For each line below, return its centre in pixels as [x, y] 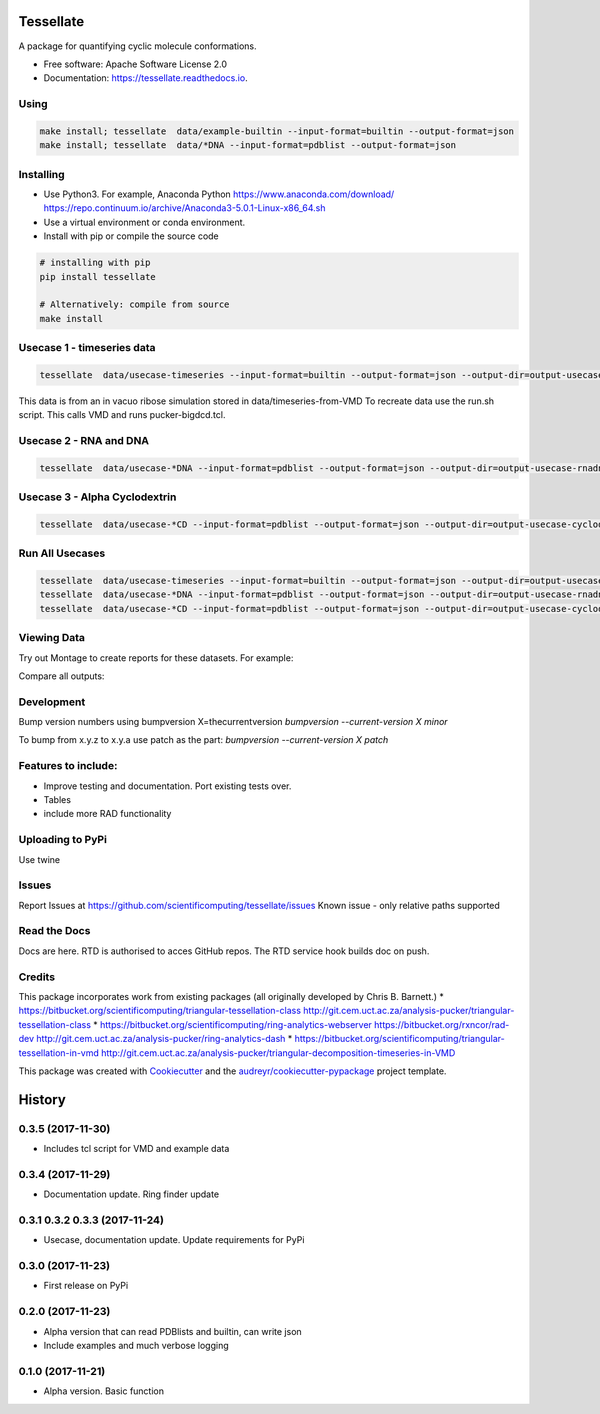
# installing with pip [95, 263]
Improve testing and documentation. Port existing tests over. [167, 786]
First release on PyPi [86, 1286]
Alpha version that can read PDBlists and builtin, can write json [172, 1331]
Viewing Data [51, 638]
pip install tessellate [98, 276]
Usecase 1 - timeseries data [87, 348]
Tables [57, 799]
